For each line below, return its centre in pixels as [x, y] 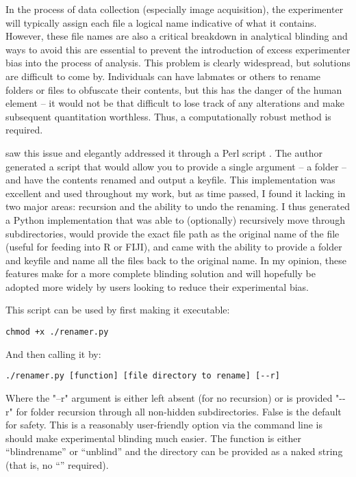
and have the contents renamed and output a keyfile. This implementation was [170, 180]
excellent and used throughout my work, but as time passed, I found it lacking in [176, 193]
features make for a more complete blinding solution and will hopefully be [161, 273]
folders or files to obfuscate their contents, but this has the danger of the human [174, 89]
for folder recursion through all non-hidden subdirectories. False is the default [179, 411]
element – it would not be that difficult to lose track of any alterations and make [175, 103]
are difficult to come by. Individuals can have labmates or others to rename [163, 76]
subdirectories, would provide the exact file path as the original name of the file [173, 233]
